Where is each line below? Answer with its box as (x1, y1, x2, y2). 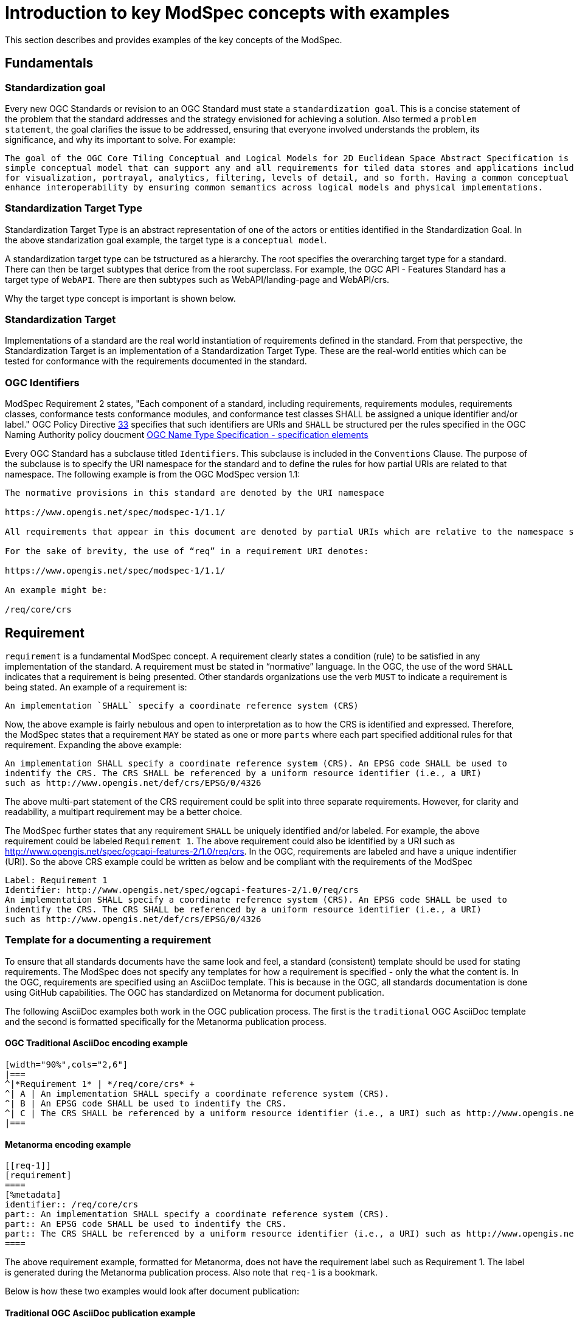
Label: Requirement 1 (5, 875, 108, 886)
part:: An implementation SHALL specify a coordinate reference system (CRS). (5, 1209, 390, 1220)
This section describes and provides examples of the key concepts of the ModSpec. (5, 34, 342, 45)
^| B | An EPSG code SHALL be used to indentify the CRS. (5, 1099, 287, 1109)
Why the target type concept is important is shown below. (5, 293, 236, 304)
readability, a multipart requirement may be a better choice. (5, 807, 243, 818)
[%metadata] (5, 1190, 61, 1200)
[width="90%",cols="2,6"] (5, 1060, 128, 1070)
